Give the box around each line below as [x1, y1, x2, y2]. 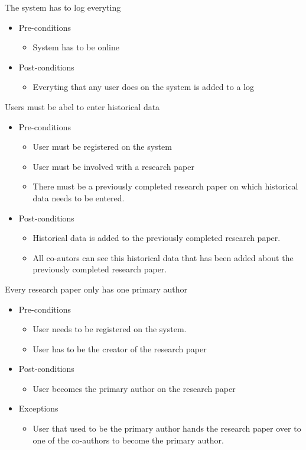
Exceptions [18, 402, 58, 414]
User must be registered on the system [32, 140, 172, 153]
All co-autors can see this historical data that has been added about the [32, 251, 294, 263]
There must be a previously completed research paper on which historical [32, 180, 298, 192]
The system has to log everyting [5, 1, 121, 13]
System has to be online [32, 41, 119, 53]
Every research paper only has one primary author [5, 282, 188, 295]
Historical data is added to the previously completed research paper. [32, 232, 281, 244]
